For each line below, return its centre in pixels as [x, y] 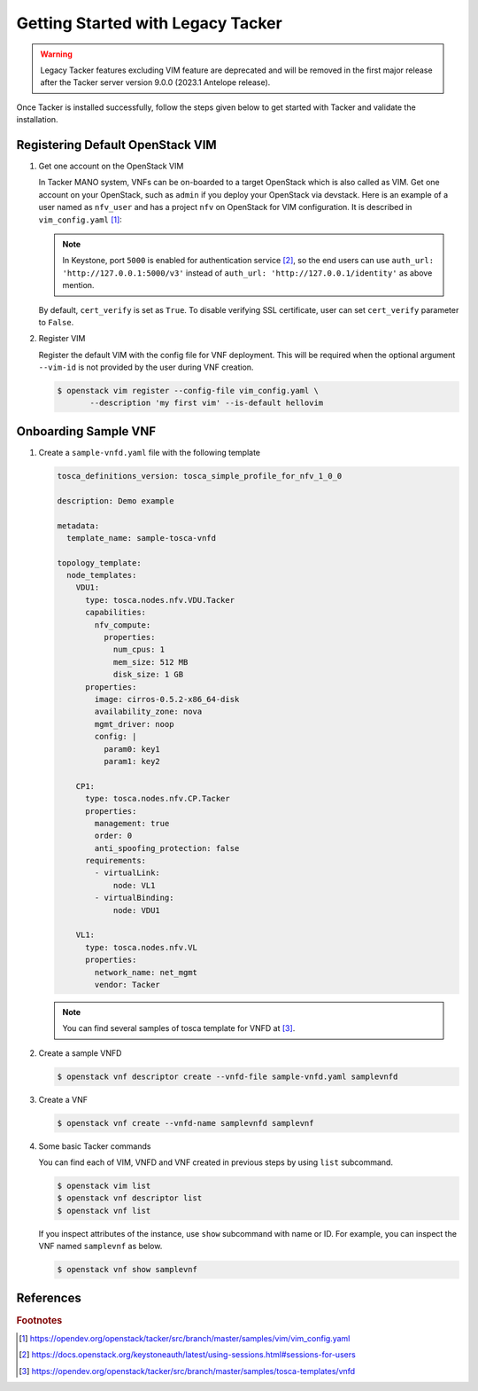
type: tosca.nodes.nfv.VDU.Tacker [160, 600]
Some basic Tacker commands [95, 1146]
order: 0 [113, 836]
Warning [56, 54]
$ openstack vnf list [104, 1211]
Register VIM [62, 339]
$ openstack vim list [104, 1186]
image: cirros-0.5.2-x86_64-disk [167, 699]
